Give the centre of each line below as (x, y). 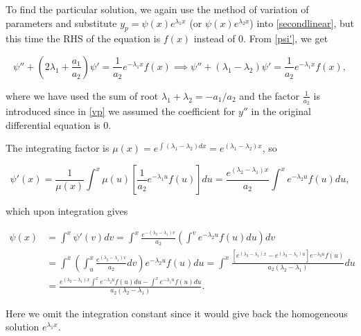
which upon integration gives (67, 211)
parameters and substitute (61, 23)
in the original (281, 111)
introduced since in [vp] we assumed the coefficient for (121, 111)
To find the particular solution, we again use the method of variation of (157, 9)
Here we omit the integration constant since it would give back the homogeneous (177, 313)
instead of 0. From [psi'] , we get (261, 38)
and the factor (269, 95)
